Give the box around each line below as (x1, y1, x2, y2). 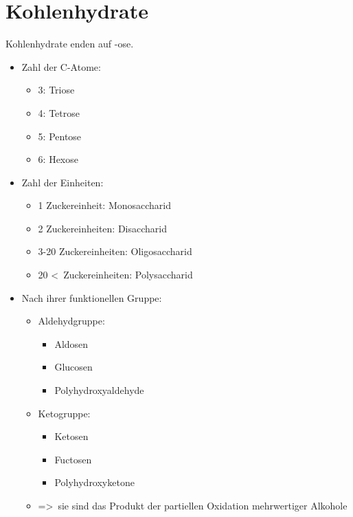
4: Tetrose (38, 105, 80, 120)
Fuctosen (54, 452, 92, 466)
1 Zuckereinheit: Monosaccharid (38, 198, 172, 212)
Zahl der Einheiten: (21, 175, 104, 189)
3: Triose (38, 82, 75, 97)
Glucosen (54, 360, 93, 374)
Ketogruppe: (38, 406, 91, 420)
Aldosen (54, 336, 89, 351)
